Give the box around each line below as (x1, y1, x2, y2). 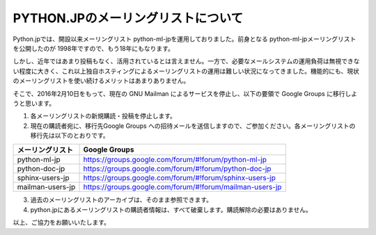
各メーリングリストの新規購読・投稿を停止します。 (30, 112, 177, 120)
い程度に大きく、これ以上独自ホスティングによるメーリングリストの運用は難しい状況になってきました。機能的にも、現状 (13, 67, 360, 75)
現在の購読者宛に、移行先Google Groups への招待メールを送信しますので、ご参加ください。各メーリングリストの (30, 122, 356, 130)
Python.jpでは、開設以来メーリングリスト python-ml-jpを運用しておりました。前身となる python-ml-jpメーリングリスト (13, 35, 357, 43)
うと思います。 (13, 99, 56, 107)
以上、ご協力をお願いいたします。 (13, 218, 111, 227)
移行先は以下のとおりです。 (30, 131, 109, 140)
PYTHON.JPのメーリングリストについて (13, 10, 244, 26)
